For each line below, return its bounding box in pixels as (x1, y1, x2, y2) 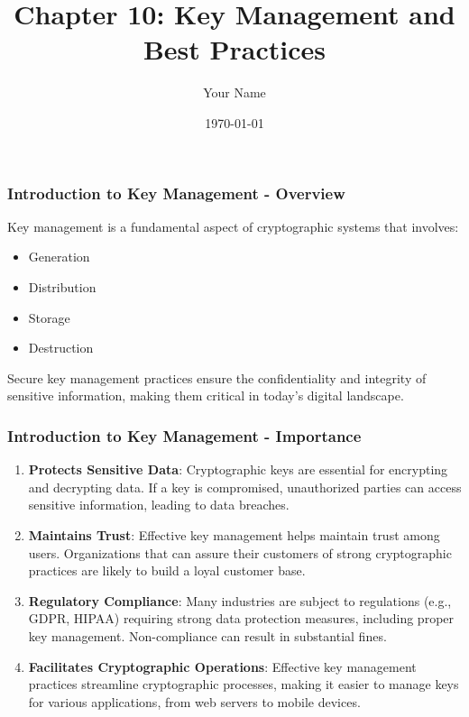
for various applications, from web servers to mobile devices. (28, 692, 361, 711)
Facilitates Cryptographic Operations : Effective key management (28, 657, 417, 676)
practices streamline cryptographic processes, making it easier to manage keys (28, 675, 459, 694)
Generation (28, 247, 90, 266)
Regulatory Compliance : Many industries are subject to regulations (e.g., (28, 591, 452, 610)
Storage (28, 308, 70, 326)
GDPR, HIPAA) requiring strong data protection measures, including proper (28, 609, 455, 628)
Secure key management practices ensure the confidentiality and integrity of (7, 368, 427, 387)
